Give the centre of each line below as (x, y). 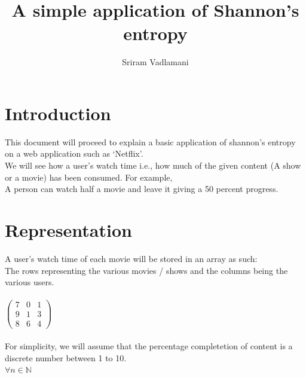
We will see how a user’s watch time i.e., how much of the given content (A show (153, 165)
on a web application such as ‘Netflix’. (74, 153)
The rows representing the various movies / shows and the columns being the (146, 270)
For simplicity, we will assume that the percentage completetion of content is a (149, 346)
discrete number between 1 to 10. (66, 357)
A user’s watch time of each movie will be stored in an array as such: (131, 258)
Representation (68, 230)
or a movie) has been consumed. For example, (89, 177)
